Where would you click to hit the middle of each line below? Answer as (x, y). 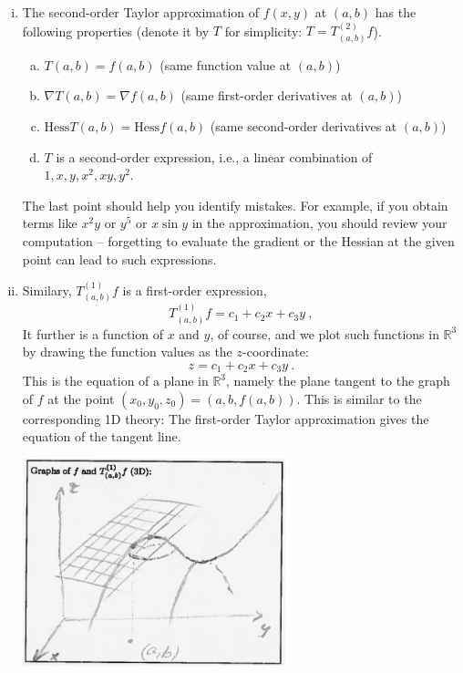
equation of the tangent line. (102, 436)
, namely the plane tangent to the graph (338, 381)
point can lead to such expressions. (119, 259)
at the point (81, 398)
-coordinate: (276, 352)
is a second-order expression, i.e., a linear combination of (214, 156)
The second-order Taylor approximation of (141, 12)
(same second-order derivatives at (304, 126)
